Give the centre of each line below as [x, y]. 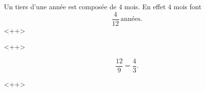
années [130, 19]
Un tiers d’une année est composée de [60, 6]
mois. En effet [145, 6]
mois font [187, 6]
